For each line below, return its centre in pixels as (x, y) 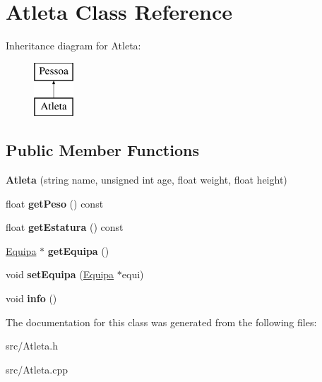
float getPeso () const (55, 203)
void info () (31, 298)
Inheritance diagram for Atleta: (73, 46)
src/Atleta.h (32, 346)
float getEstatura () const (65, 227)
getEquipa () (78, 250)
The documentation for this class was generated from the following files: (161, 322)
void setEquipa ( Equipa (60, 274)
